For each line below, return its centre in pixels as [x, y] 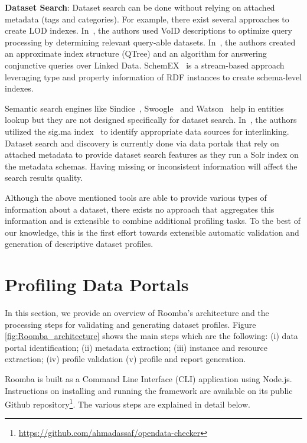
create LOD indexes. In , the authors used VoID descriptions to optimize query [148, 30]
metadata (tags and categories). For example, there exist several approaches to [147, 19]
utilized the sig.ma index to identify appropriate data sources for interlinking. [147, 131]
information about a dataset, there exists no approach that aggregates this [140, 209]
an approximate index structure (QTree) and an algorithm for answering [136, 53]
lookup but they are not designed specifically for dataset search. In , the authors [151, 120]
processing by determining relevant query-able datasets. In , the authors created [150, 42]
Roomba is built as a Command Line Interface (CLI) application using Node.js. [148, 378]
